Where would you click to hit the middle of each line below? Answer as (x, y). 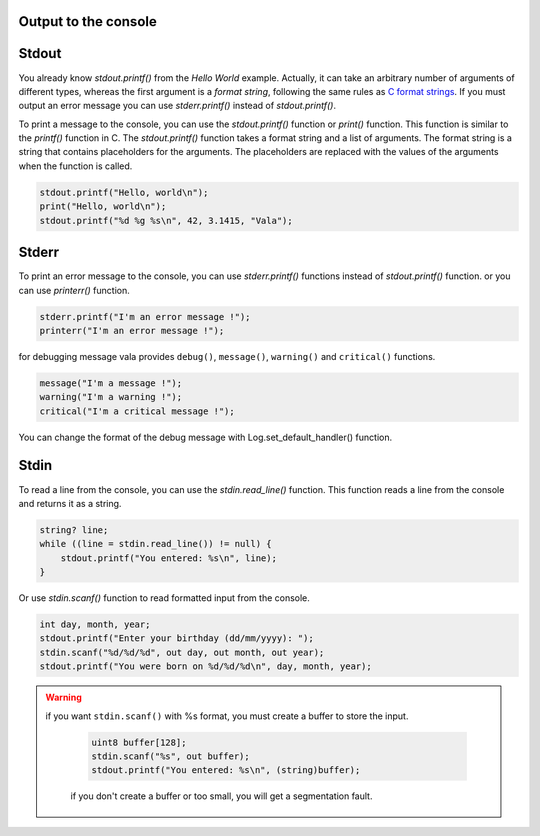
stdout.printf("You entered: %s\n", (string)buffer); (226, 770)
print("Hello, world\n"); (103, 206)
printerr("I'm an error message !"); (132, 330)
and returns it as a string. (70, 503)
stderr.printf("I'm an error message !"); (145, 316)
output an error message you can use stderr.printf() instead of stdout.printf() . (177, 106)
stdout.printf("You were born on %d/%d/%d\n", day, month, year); (205, 666)
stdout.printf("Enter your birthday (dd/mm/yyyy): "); (176, 638)
